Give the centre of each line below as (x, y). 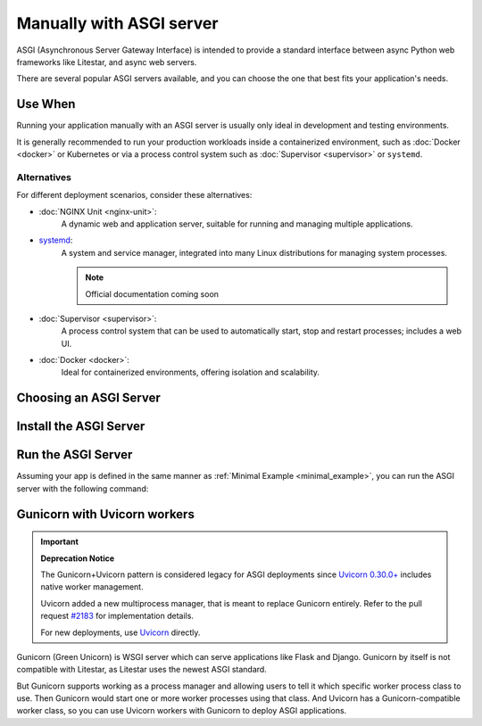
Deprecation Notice (78, 558)
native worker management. (92, 587)
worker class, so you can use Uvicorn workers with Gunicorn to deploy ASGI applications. (182, 711)
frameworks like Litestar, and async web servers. (107, 62)
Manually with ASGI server (117, 23)
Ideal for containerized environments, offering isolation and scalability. (191, 372)
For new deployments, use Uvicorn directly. (120, 632)
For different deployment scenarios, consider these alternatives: (134, 195)
